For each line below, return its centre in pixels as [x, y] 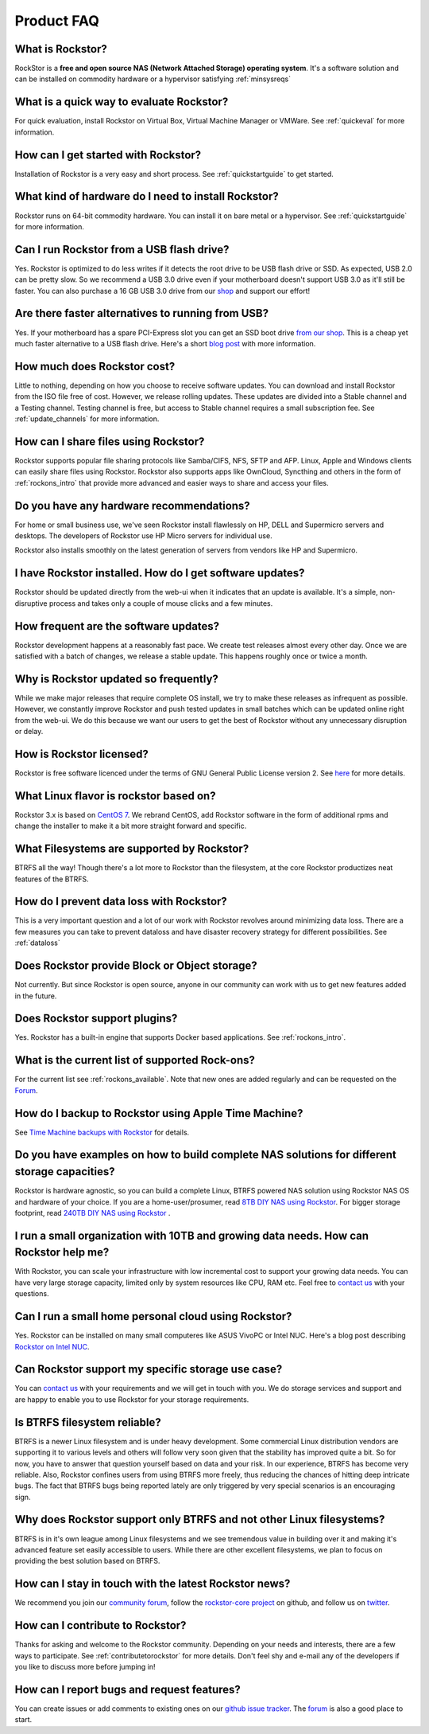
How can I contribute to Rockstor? [100, 1625]
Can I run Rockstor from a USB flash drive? [122, 250]
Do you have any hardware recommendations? [132, 506]
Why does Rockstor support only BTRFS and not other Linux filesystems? [200, 1519]
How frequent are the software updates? [117, 626]
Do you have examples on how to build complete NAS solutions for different [206, 1155]
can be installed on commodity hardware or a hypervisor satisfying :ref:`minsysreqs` [153, 79]
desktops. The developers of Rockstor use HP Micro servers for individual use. [144, 536]
